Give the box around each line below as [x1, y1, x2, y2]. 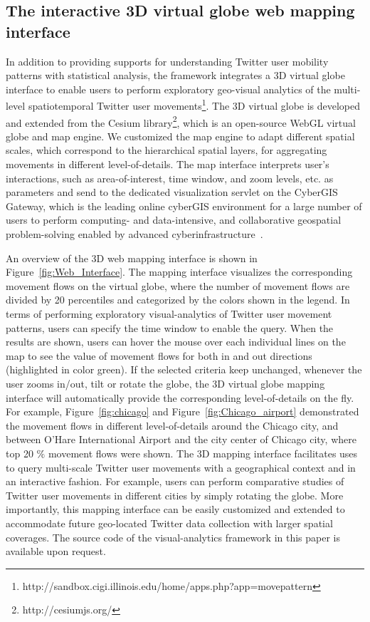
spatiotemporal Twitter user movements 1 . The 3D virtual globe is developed [28, 96, 361, 113]
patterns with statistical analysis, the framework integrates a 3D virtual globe [6, 68, 345, 83]
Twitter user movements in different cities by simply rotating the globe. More [6, 487, 344, 502]
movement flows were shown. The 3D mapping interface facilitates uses [48, 445, 358, 460]
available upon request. [6, 544, 106, 559]
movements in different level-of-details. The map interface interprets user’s [6, 157, 329, 172]
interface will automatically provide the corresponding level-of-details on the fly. [6, 390, 354, 405]
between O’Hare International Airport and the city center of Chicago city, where [6, 432, 356, 447]
